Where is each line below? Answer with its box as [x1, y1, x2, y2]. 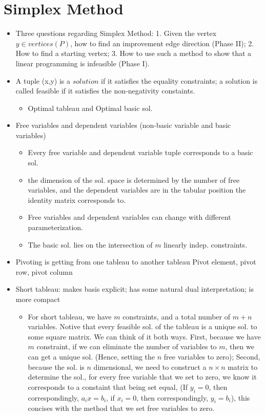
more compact [15, 294, 60, 304]
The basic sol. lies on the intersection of [28, 239, 153, 250]
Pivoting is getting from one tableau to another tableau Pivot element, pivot [15, 256, 256, 267]
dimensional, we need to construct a [93, 361, 207, 372]
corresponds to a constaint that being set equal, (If [28, 381, 188, 392]
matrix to [228, 361, 258, 372]
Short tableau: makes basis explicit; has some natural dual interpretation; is [15, 284, 254, 294]
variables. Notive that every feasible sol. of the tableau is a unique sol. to [28, 321, 257, 332]
